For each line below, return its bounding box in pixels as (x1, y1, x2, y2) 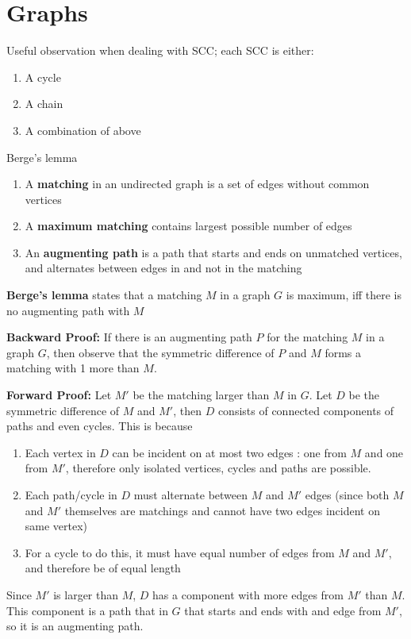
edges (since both (305, 487, 390, 502)
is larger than (53, 586, 119, 602)
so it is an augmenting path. (6, 618, 144, 634)
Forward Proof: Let (6, 387, 112, 403)
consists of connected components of (217, 402, 394, 418)
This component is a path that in (6, 602, 168, 618)
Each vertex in (25, 444, 96, 460)
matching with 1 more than (6, 360, 140, 376)
